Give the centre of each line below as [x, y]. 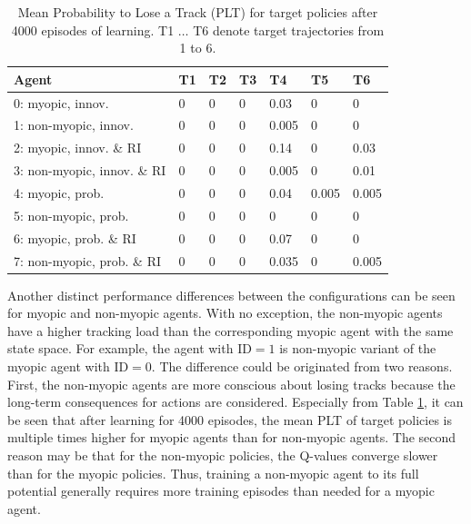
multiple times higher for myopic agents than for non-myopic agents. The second [232, 437]
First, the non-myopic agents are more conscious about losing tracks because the [231, 384]
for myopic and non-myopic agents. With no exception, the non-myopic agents [225, 313]
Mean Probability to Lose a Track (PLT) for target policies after [198, 12]
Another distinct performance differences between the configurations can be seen [231, 295]
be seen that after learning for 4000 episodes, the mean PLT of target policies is [230, 419]
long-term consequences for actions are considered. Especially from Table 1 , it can [235, 402]
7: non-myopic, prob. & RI [88, 260]
